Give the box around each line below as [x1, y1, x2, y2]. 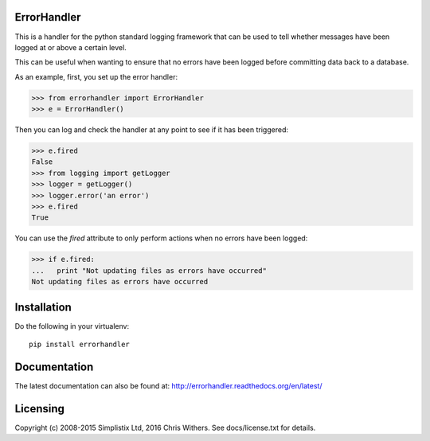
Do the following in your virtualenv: [14, 321, 130, 330]
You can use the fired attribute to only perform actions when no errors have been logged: [14, 233, 308, 243]
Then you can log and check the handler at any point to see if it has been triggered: [14, 125, 289, 135]
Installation [14, 300, 72, 314]
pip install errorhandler [29, 340, 131, 349]
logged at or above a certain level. [14, 42, 127, 52]
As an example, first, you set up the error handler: [14, 72, 178, 81]
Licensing [14, 402, 65, 416]
